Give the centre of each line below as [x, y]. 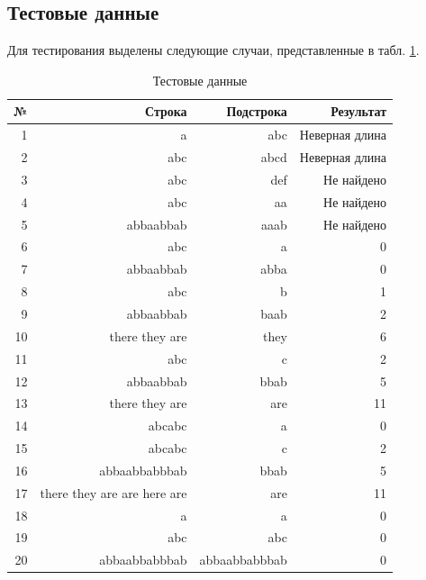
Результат [359, 111]
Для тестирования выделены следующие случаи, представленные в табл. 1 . [213, 50]
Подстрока [257, 111]
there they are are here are [113, 492]
